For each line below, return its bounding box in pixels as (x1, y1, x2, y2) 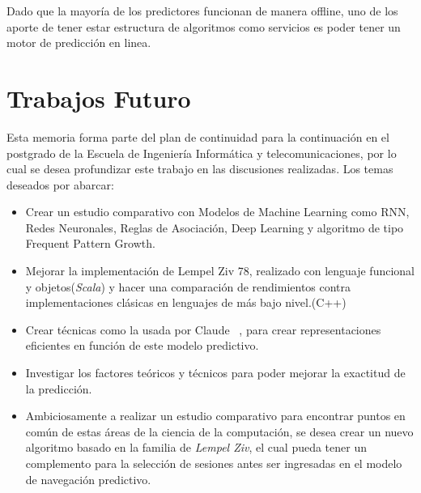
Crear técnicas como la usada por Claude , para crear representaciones (25, 321, 381, 338)
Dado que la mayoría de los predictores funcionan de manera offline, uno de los (6, 2, 398, 19)
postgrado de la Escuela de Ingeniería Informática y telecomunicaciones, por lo (6, 144, 397, 161)
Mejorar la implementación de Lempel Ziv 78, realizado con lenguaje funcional (25, 262, 415, 279)
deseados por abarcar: (6, 176, 114, 193)
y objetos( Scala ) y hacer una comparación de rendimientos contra (25, 278, 351, 295)
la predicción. (25, 380, 92, 397)
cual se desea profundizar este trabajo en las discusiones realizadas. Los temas (6, 160, 393, 177)
